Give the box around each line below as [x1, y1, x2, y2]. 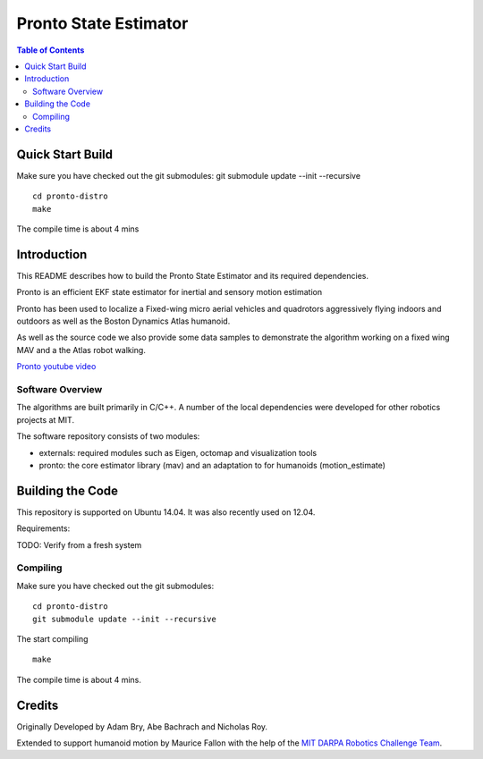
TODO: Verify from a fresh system [16, 539, 142, 550]
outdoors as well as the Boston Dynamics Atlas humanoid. [16, 316, 231, 326]
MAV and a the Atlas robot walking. [16, 344, 147, 355]
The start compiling [16, 633, 89, 644]
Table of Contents [16, 45, 85, 55]
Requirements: [16, 523, 71, 534]
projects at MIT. [16, 414, 75, 425]
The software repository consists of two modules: [16, 431, 200, 442]
